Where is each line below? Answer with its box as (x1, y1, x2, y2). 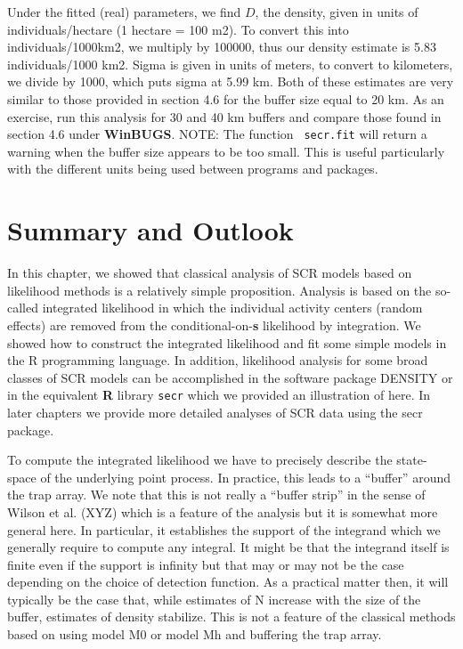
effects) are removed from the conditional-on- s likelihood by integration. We (7, 315, 421, 334)
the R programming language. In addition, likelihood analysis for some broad (7, 351, 428, 369)
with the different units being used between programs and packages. (7, 159, 378, 178)
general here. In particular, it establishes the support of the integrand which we (7, 520, 441, 539)
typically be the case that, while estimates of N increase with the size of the (7, 589, 421, 608)
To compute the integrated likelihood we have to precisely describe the (7, 450, 393, 469)
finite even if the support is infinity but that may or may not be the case (7, 555, 404, 573)
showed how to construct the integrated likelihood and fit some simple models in (7, 333, 447, 352)
